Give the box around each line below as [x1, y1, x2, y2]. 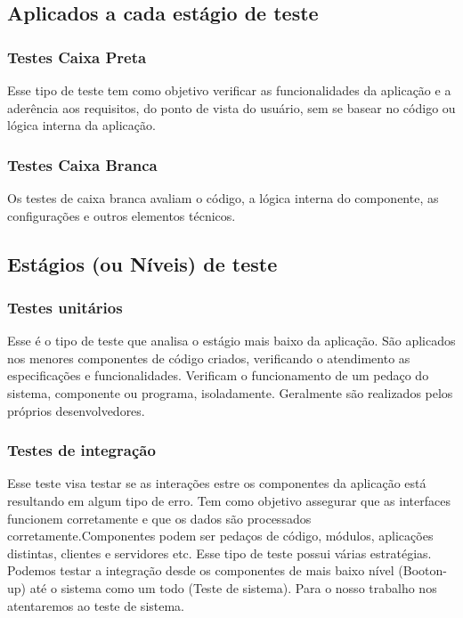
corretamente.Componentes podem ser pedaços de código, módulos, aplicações [7, 526, 434, 545]
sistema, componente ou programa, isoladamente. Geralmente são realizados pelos [7, 383, 453, 402]
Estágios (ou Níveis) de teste [7, 249, 278, 277]
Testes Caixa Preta [7, 45, 147, 68]
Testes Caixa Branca [7, 153, 158, 175]
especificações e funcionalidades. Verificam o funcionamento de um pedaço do [7, 366, 429, 385]
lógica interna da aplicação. [7, 116, 156, 134]
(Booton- [398, 561, 447, 580]
